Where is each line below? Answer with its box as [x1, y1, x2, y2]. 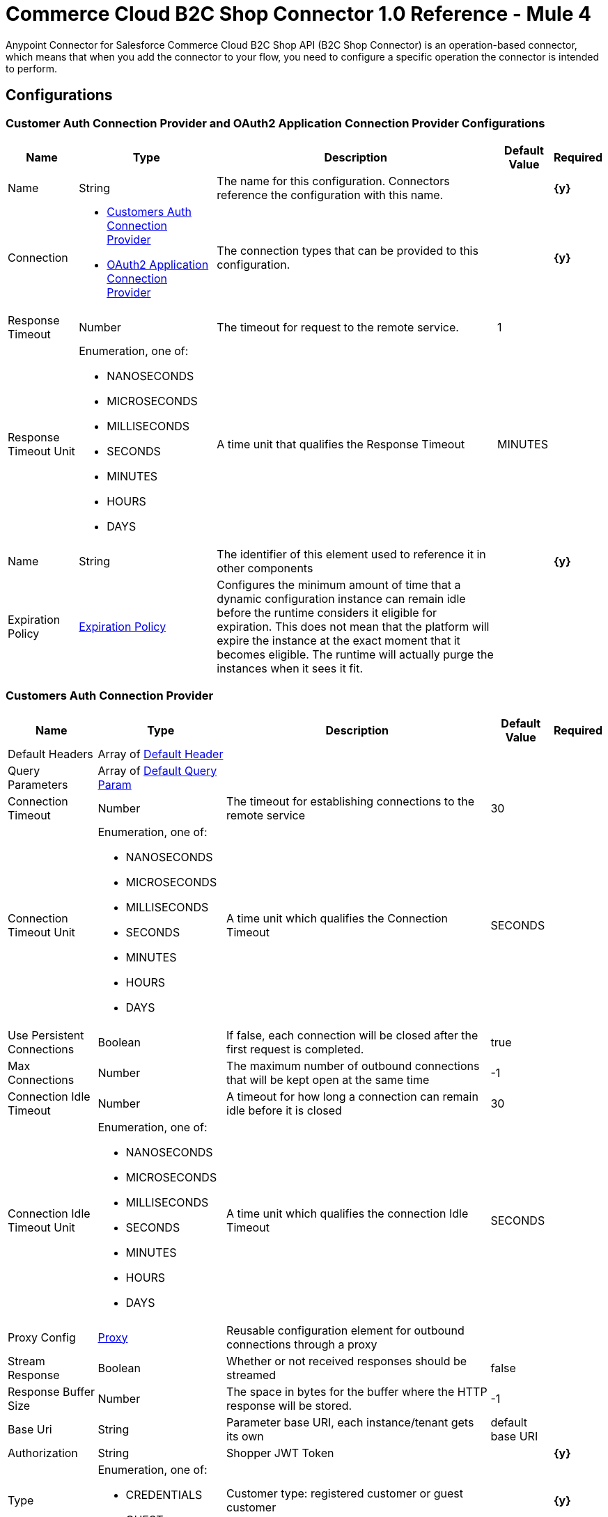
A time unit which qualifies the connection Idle [226, 1206, 469, 1220]
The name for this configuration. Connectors [217, 173, 450, 188]
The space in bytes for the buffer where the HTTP [226, 1384, 488, 1399]
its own [226, 1429, 264, 1443]
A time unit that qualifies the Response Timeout [217, 437, 465, 451]
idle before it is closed [226, 1103, 342, 1117]
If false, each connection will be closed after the [226, 1028, 478, 1042]
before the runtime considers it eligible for [217, 605, 437, 620]
